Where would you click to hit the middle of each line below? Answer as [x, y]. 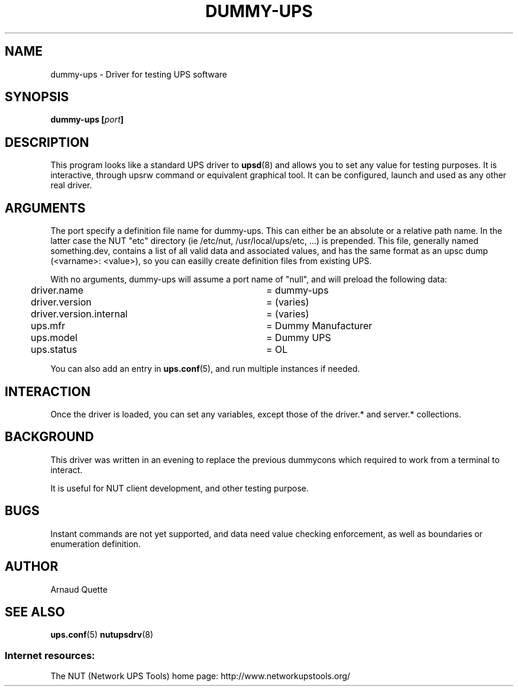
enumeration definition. [95, 544]
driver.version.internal [79, 314]
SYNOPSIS [37, 97]
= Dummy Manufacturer [319, 326]
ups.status [54, 350]
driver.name [57, 290]
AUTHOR [32, 567]
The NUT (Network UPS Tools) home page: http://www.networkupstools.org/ [200, 676]
